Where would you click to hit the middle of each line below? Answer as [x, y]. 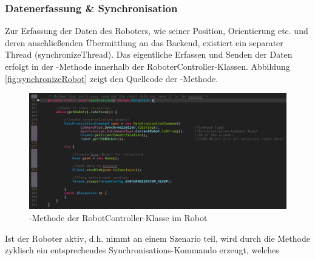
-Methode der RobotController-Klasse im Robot [118, 218]
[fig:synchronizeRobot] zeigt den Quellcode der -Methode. [112, 78]
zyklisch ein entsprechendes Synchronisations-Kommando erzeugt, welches [142, 250]
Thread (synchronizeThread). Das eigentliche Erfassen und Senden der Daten [149, 54]
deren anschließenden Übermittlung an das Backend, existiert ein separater [144, 42]
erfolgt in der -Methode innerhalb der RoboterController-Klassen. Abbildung [147, 66]
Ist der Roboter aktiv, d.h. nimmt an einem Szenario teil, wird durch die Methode [157, 238]
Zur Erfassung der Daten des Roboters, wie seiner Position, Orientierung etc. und [157, 31]
